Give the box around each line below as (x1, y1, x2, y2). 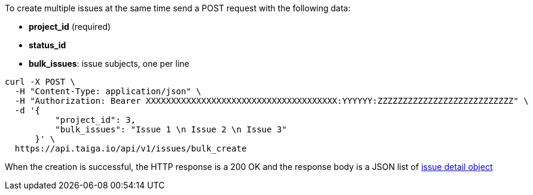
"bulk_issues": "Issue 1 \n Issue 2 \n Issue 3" (55, 125, 287, 134)
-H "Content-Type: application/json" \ (14, 86, 201, 96)
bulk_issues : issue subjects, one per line (29, 58, 189, 69)
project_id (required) (29, 21, 111, 32)
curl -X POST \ (5, 77, 76, 86)
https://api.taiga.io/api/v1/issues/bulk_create (14, 144, 247, 153)
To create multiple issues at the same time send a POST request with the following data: (5, 3, 351, 13)
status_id (29, 40, 66, 50)
